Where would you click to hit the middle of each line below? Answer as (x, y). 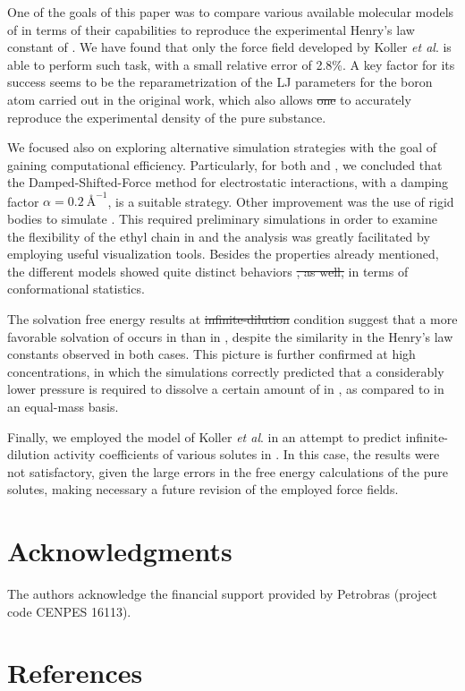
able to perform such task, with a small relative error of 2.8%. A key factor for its (231, 64)
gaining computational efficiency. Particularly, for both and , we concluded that (225, 164)
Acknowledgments (120, 551)
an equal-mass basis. (63, 406)
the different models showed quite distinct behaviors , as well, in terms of (208, 271)
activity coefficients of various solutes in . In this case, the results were (247, 454)
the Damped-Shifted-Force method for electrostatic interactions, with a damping (228, 182)
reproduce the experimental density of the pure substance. (167, 117)
